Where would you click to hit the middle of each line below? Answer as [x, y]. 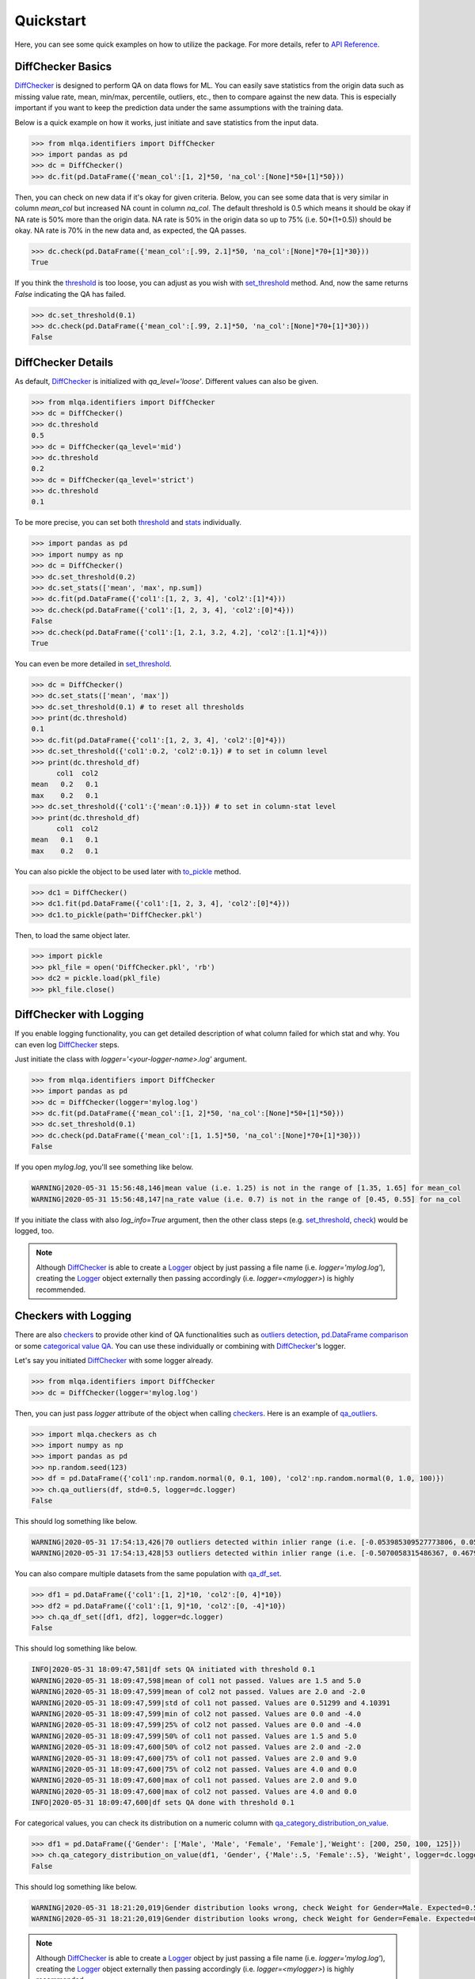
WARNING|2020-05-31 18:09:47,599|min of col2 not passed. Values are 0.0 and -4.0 [196, 1713]
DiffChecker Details [64, 362]
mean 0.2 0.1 [65, 784]
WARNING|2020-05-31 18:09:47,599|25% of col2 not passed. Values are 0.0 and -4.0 [196, 1725]
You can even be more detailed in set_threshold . [93, 663]
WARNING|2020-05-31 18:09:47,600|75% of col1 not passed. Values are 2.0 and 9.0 [194, 1758]
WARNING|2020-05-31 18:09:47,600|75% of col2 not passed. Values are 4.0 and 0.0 [194, 1769]
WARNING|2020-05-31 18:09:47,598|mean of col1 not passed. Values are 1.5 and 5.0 [196, 1681]
